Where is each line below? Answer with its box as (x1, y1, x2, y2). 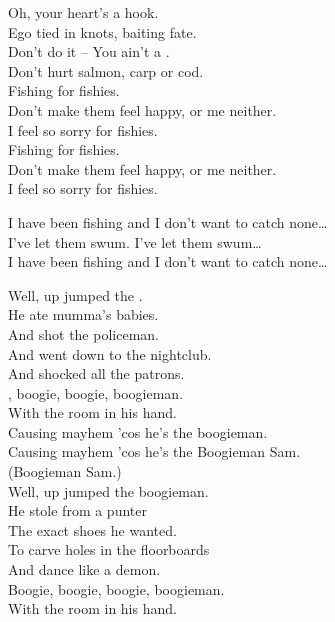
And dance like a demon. (8, 559, 161, 580)
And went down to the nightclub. (8, 343, 212, 364)
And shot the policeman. (8, 323, 159, 344)
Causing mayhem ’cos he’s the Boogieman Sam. (8, 441, 301, 462)
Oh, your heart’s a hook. (8, 2, 159, 22)
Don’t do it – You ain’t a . (8, 41, 170, 62)
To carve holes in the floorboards (8, 539, 210, 560)
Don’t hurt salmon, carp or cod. (8, 60, 204, 81)
